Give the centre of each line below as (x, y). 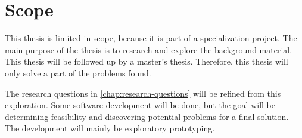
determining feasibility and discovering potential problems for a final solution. (147, 116)
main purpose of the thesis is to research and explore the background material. (149, 49)
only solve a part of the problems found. (78, 73)
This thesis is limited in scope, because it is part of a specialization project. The (151, 38)
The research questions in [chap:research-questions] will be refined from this (143, 93)
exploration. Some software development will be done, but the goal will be (140, 105)
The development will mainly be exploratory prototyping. (110, 128)
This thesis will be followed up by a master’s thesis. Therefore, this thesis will (147, 61)
